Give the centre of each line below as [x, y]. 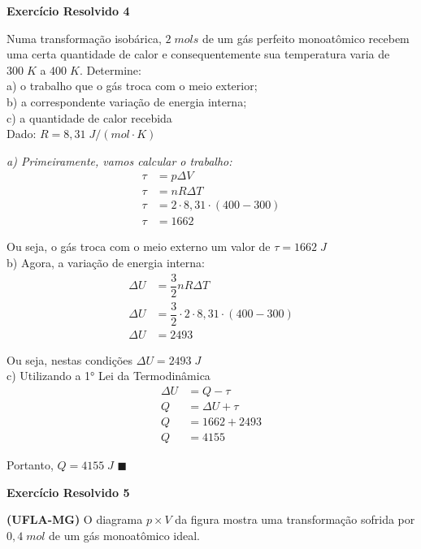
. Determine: [110, 69]
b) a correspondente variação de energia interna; [127, 101]
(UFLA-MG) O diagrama [75, 519]
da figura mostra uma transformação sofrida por [295, 519]
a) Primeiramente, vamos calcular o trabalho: [119, 160]
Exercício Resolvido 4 [68, 11]
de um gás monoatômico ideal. [125, 535]
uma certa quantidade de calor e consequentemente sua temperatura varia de [198, 54]
